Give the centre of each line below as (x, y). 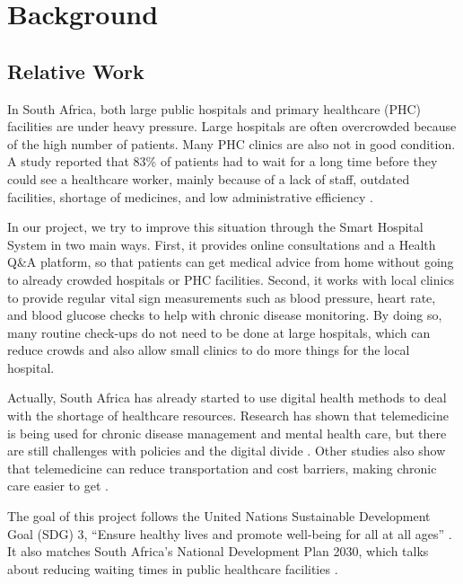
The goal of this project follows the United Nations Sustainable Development (219, 516)
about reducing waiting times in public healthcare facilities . (173, 568)
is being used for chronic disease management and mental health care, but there (227, 433)
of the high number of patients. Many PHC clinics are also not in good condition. (231, 143)
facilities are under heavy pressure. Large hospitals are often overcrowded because (232, 126)
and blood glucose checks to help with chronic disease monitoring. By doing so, (225, 315)
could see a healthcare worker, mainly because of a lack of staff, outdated (209, 178)
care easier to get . (58, 486)
